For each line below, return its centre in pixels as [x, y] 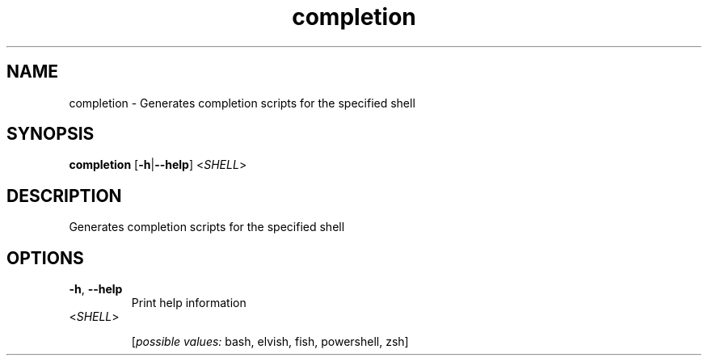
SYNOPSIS [51, 134]
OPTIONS [45, 258]
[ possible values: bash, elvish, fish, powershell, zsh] [270, 342]
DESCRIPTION [64, 196]
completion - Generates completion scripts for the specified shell [242, 103]
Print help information [189, 303]
